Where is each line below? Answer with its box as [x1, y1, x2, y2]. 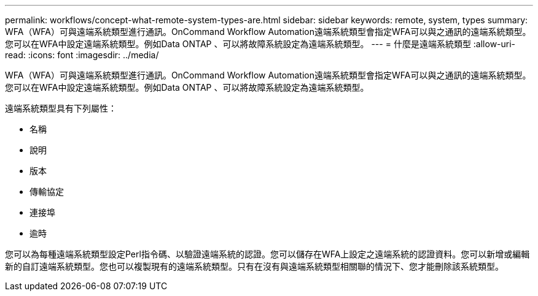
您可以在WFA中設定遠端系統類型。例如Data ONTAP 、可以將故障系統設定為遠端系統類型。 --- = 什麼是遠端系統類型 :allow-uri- [5, 39, 516, 49]
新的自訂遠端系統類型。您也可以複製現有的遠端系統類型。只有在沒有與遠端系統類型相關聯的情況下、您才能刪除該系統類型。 [5, 261, 504, 271]
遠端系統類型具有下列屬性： [5, 103, 117, 113]
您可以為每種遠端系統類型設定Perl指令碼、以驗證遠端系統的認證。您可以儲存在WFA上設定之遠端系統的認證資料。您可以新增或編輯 [5, 249, 530, 259]
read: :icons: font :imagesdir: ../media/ [5, 50, 159, 60]
